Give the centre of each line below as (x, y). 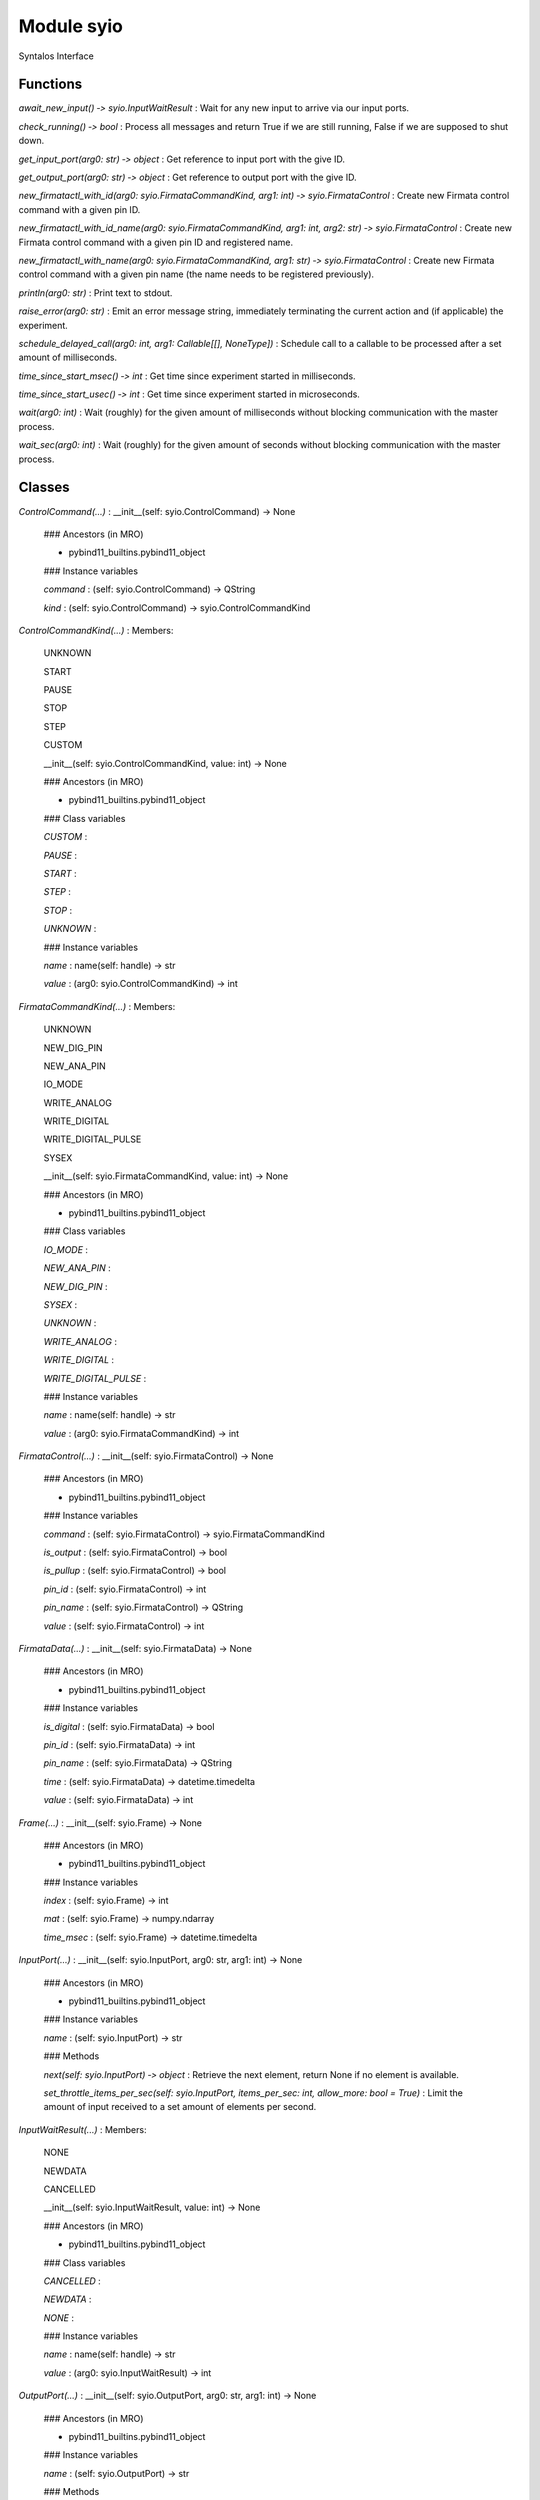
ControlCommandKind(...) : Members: (96, 630)
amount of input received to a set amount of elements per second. (180, 2107)
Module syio (71, 26)
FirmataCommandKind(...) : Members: (97, 1006)
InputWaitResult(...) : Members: (82, 2129)
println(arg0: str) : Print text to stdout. (95, 292)
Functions (50, 84)
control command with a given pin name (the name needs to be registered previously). (196, 274)
